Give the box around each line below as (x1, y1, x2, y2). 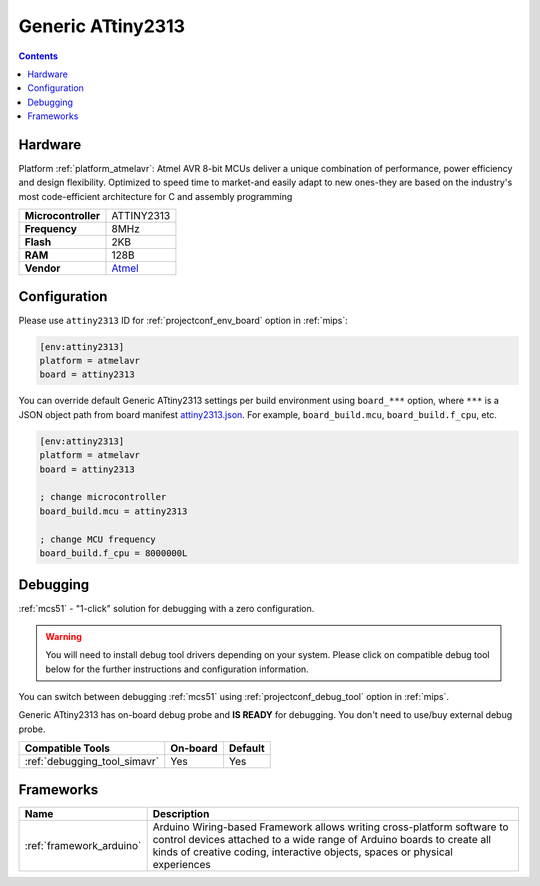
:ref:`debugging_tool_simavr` (24, 755, 160, 769)
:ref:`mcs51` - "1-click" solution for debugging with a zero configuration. (18, 603, 315, 615)
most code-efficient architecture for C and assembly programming (18, 190, 293, 202)
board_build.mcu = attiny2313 (39, 505, 188, 517)
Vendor (24, 261, 61, 275)
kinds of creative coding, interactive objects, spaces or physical (152, 845, 454, 859)
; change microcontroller (39, 491, 167, 503)
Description (152, 806, 210, 820)
